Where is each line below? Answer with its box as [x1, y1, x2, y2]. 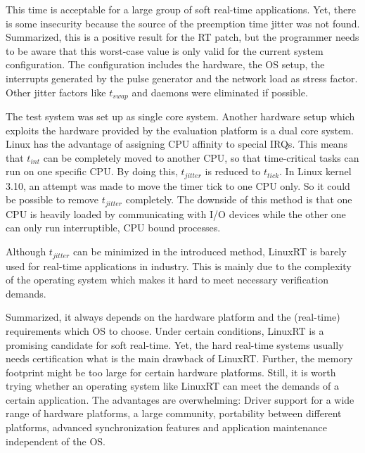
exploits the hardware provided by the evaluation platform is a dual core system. [6, 122, 354, 137]
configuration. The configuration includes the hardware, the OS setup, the [6, 57, 325, 72]
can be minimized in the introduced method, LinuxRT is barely [72, 244, 347, 259]
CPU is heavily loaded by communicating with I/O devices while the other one [6, 206, 346, 221]
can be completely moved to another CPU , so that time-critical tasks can [43, 150, 359, 165]
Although [6, 244, 46, 259]
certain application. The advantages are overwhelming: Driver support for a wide [6, 392, 354, 407]
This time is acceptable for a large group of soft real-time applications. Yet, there [6, 2, 356, 16]
